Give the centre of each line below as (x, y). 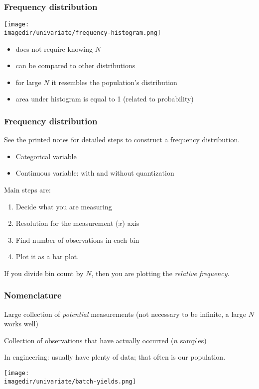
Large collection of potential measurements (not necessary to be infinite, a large (125, 314)
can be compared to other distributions (75, 65)
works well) (21, 324)
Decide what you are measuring (64, 206)
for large (28, 82)
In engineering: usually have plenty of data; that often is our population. (115, 357)
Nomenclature (33, 295)
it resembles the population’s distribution (114, 82)
